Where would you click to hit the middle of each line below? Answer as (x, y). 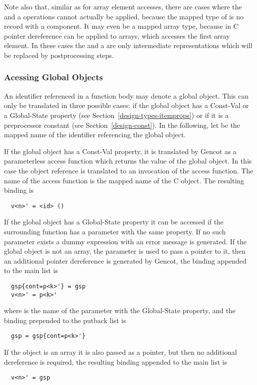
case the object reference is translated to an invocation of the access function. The (129, 170)
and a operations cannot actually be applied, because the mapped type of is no (124, 16)
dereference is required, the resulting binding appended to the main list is (116, 361)
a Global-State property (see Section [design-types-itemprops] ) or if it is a (116, 115)
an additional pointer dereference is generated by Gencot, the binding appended (125, 260)
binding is (19, 190)
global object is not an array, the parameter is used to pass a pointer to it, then (125, 251)
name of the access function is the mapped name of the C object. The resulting (124, 180)
